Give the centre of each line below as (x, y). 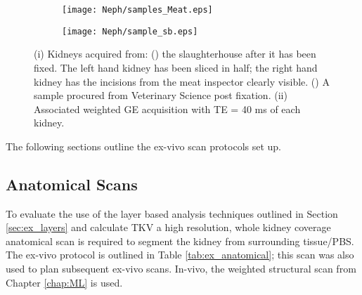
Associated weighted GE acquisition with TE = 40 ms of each (167, 109)
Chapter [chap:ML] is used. (64, 282)
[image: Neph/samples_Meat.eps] (137, 10)
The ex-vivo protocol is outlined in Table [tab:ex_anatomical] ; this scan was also (180, 255)
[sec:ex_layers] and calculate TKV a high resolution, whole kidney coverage (168, 227)
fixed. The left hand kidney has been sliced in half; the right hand (176, 67)
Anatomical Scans (72, 184)
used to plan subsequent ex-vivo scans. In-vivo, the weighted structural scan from (181, 269)
